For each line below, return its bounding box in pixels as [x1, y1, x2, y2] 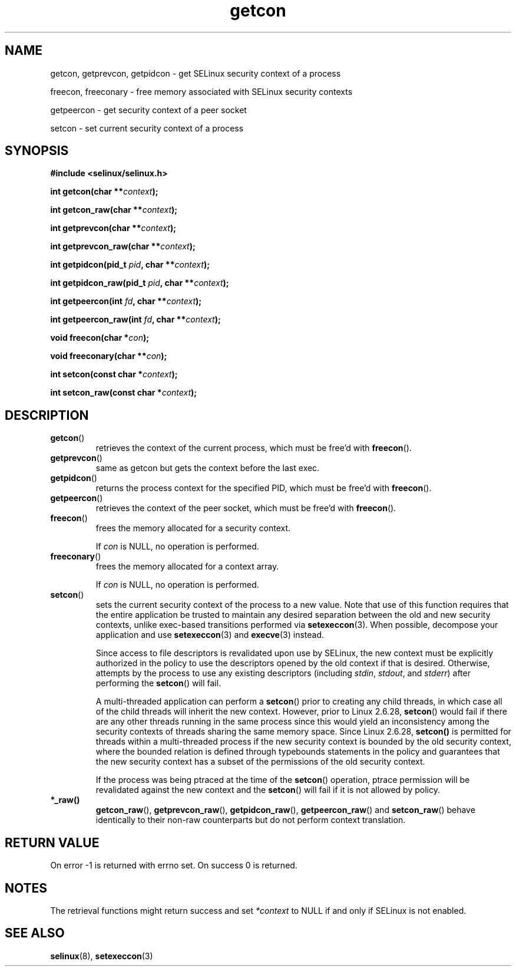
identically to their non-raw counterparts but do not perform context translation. [95, 815, 406, 825]
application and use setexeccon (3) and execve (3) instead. [95, 630, 324, 640]
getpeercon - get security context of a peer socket [50, 104, 247, 115]
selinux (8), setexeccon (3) [50, 950, 153, 961]
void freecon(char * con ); [50, 333, 150, 343]
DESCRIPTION [5, 407, 89, 423]
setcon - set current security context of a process [50, 123, 244, 133]
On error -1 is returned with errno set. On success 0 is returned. [50, 860, 297, 871]
